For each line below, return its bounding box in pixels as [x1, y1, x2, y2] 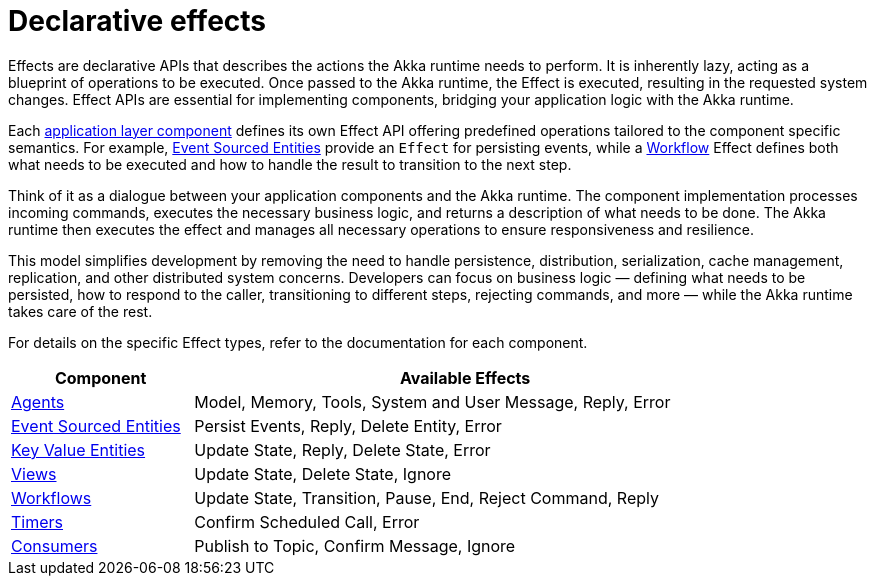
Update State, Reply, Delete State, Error [194, 439, 491, 460]
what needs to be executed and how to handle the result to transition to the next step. [8, 155, 572, 173]
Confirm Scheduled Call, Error [194, 511, 420, 532]
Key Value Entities [11, 439, 146, 460]
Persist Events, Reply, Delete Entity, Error [194, 415, 502, 436]
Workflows [11, 487, 92, 508]
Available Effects [399, 367, 531, 388]
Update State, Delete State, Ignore [194, 463, 452, 484]
